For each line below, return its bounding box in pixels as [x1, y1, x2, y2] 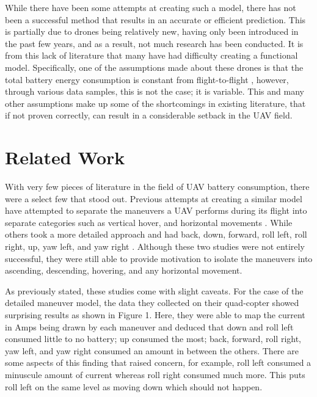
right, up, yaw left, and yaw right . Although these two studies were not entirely [5, 240, 305, 253]
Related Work [5, 145, 125, 170]
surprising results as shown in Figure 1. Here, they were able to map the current [5, 308, 305, 321]
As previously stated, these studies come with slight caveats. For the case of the [5, 284, 304, 297]
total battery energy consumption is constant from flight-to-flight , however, [5, 73, 289, 86]
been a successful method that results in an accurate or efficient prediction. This [5, 13, 306, 26]
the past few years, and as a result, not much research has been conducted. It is [5, 37, 304, 49]
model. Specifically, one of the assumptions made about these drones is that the [5, 60, 304, 73]
